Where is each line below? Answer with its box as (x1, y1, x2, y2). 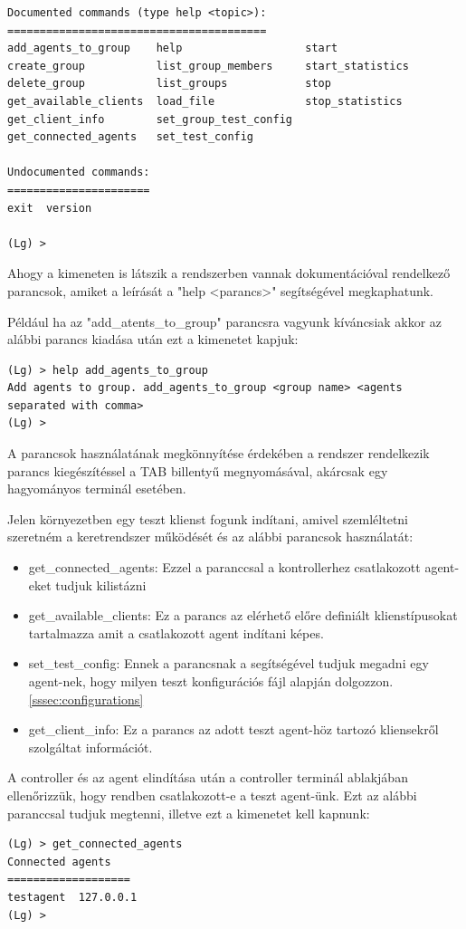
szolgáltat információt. (28, 737, 153, 756)
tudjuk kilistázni (55, 575, 147, 594)
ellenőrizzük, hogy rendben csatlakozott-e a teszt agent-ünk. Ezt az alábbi (7, 785, 417, 804)
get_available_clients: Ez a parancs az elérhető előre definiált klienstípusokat (28, 606, 458, 625)
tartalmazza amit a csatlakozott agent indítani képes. (28, 623, 324, 642)
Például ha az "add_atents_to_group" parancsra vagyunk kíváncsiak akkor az (7, 311, 442, 330)
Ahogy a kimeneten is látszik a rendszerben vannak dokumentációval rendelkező (7, 263, 451, 283)
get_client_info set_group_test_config (7, 112, 292, 126)
